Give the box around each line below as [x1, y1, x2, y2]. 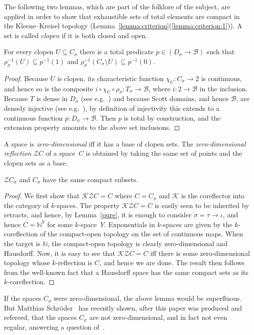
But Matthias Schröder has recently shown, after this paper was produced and [4, 302, 242, 313]
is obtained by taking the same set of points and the [85, 148, 242, 158]
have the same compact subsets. [42, 174, 138, 184]
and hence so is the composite [4, 83, 93, 93]
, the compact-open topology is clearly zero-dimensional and [47, 238, 228, 249]
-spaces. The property [54, 200, 120, 210]
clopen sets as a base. [4, 157, 68, 167]
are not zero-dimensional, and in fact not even [89, 312, 227, 322]
